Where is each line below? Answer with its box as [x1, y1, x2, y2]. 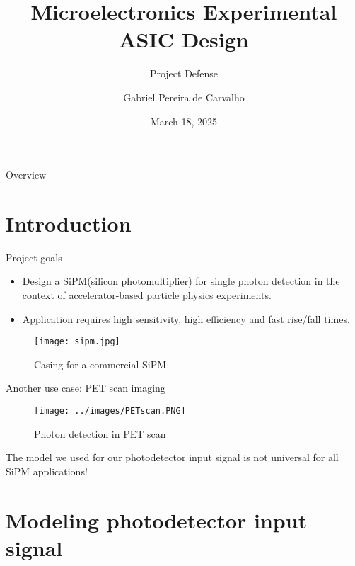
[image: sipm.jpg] [34, 336, 120, 347]
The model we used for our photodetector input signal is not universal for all [6, 450, 339, 465]
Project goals [6, 249, 62, 264]
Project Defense [149, 66, 219, 81]
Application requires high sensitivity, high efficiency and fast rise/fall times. [22, 311, 350, 326]
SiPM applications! [6, 463, 88, 478]
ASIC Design [119, 25, 249, 54]
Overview [6, 167, 47, 182]
